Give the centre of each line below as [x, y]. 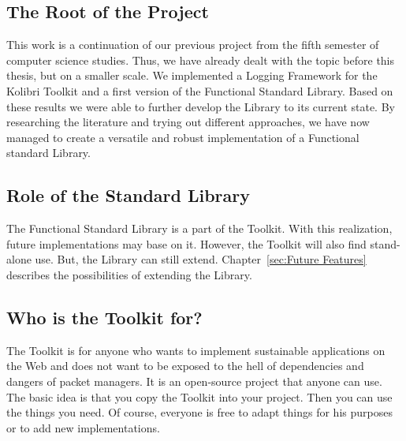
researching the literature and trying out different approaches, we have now [188, 122]
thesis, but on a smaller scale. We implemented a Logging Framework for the [192, 75]
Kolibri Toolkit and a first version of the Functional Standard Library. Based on [200, 90]
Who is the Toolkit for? [104, 317]
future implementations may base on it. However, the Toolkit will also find [186, 243]
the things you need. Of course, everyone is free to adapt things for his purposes [199, 412]
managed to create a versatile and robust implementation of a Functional [183, 137]
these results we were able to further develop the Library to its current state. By [201, 106]
